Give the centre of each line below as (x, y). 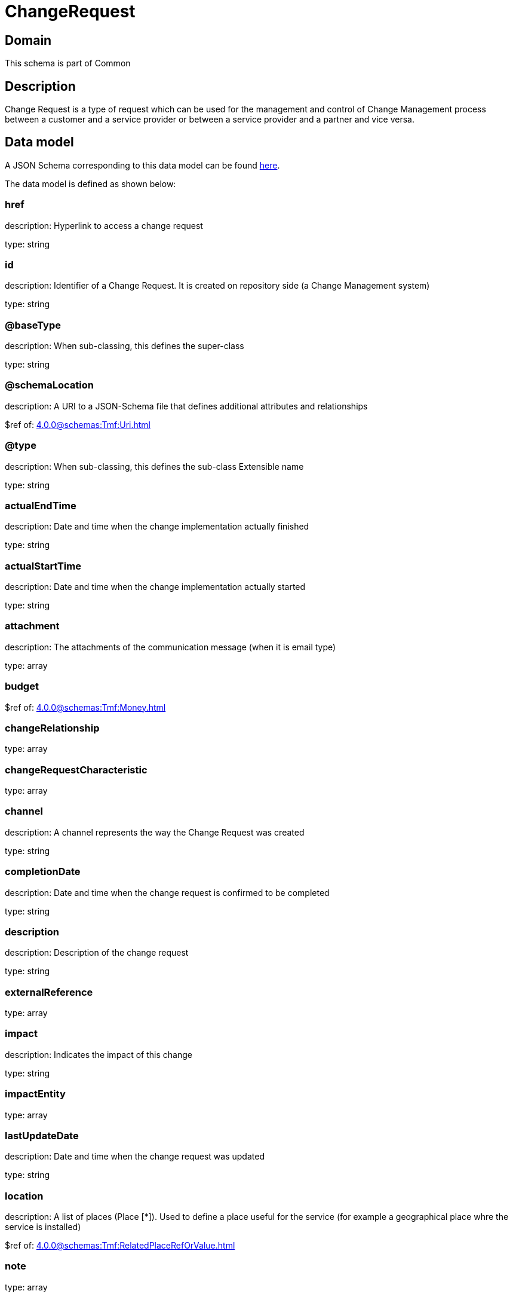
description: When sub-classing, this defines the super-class (125, 346)
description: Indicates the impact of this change (99, 1054)
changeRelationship (52, 728)
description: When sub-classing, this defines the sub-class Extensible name (154, 466)
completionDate (43, 872)
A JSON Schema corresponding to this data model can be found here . (142, 165)
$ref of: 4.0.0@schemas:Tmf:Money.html (85, 707)
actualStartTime (43, 566)
